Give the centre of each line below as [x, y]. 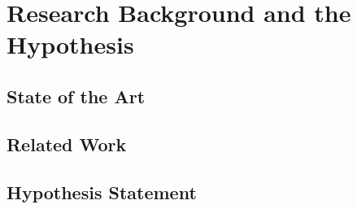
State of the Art [76, 96]
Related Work [67, 144]
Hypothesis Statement [102, 192]
